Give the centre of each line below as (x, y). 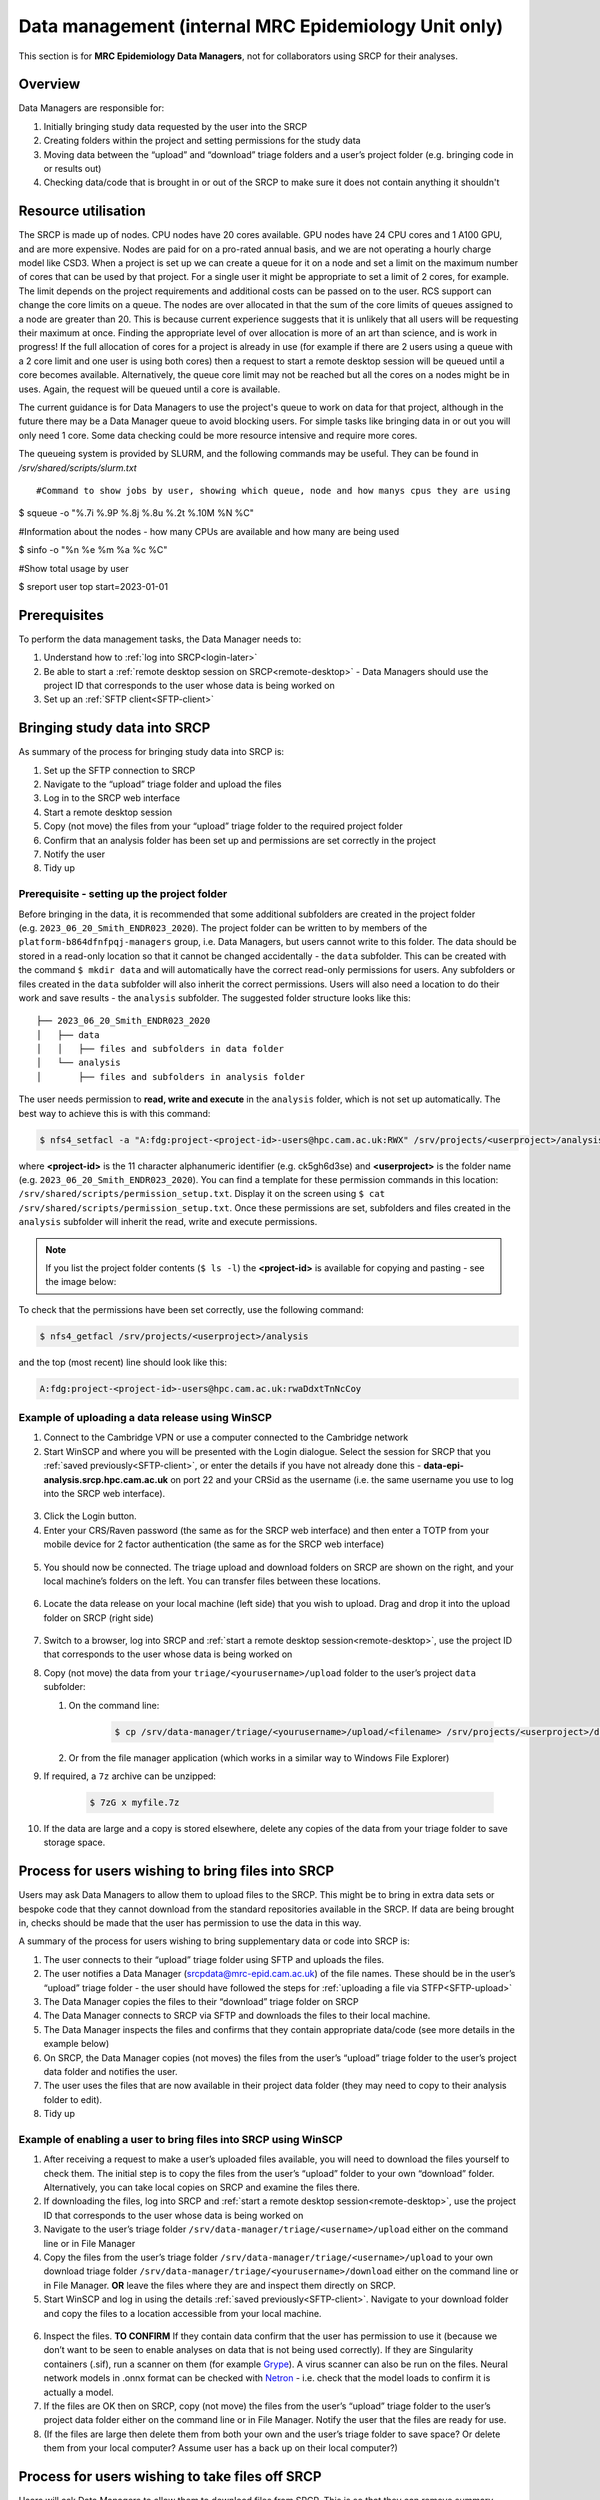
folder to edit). (73, 2099)
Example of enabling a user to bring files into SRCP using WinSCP (181, 2139)
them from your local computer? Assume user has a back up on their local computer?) (221, 2448)
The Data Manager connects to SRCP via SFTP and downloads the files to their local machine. (237, 2016)
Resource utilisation (82, 211)
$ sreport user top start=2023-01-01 (93, 586)
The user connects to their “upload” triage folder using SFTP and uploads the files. (214, 1959)
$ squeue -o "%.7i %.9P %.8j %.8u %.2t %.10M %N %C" (136, 513)
